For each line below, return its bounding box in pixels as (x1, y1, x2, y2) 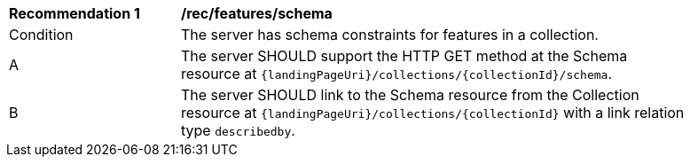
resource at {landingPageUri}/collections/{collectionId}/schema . (181, 65, 612, 82)
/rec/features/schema (181, 4, 333, 22)
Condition (9, 26, 74, 43)
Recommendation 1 (9, 4, 140, 22)
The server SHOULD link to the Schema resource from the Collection (181, 86, 639, 104)
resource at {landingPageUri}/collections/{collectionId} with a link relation (181, 104, 685, 121)
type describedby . (181, 121, 295, 139)
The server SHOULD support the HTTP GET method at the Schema (181, 47, 628, 65)
